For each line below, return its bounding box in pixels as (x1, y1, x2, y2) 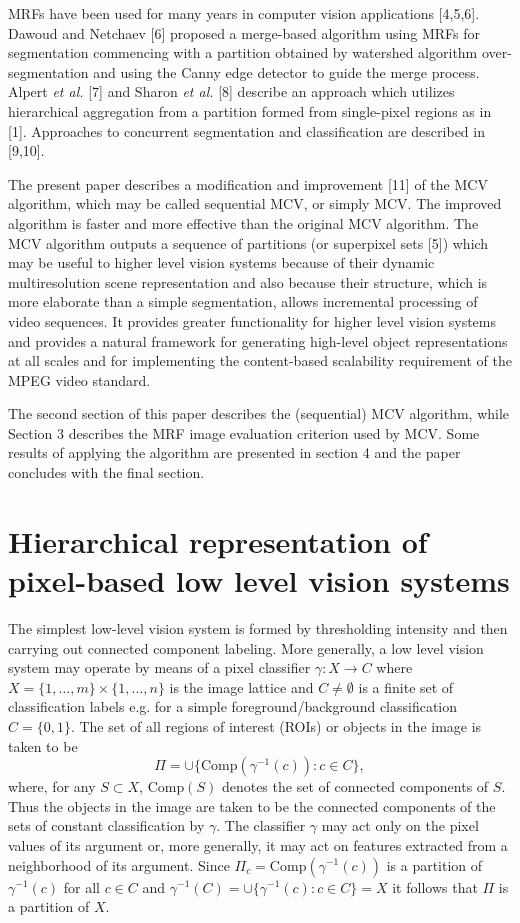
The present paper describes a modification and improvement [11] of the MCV (8, 173, 488, 194)
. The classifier (216, 815, 306, 836)
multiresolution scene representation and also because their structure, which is (8, 271, 488, 292)
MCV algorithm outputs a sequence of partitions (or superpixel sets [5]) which (8, 232, 489, 253)
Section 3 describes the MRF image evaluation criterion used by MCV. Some (8, 422, 480, 443)
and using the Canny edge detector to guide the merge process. (93, 61, 480, 82)
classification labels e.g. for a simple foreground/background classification (8, 696, 458, 717)
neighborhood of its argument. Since (8, 854, 230, 875)
